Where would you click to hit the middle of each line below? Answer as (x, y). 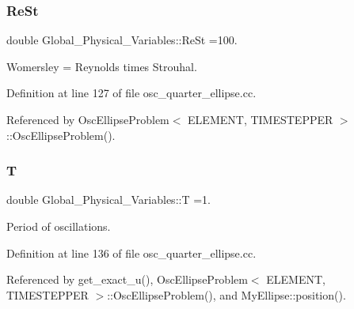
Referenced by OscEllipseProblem (88, 119)
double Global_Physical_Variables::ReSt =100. (122, 40)
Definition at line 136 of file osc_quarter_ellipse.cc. (131, 252)
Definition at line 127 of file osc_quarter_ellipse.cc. (131, 93)
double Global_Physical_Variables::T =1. (108, 200)
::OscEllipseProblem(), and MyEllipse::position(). (226, 294)
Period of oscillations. (59, 226)
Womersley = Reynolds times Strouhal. (102, 66)
